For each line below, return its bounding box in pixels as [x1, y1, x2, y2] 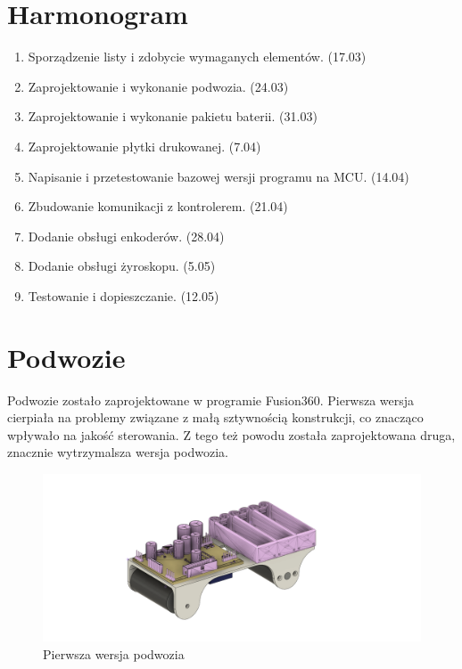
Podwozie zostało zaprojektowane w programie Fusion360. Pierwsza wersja [7, 390, 415, 409]
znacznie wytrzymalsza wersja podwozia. [7, 443, 228, 461]
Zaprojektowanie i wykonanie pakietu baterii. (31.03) [28, 107, 318, 126]
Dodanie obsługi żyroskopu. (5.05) [28, 257, 216, 275]
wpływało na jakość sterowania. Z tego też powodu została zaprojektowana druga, [7, 425, 456, 444]
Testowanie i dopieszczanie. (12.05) [28, 286, 219, 305]
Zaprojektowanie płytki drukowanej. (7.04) [28, 136, 261, 155]
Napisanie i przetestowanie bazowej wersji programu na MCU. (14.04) [28, 167, 409, 185]
